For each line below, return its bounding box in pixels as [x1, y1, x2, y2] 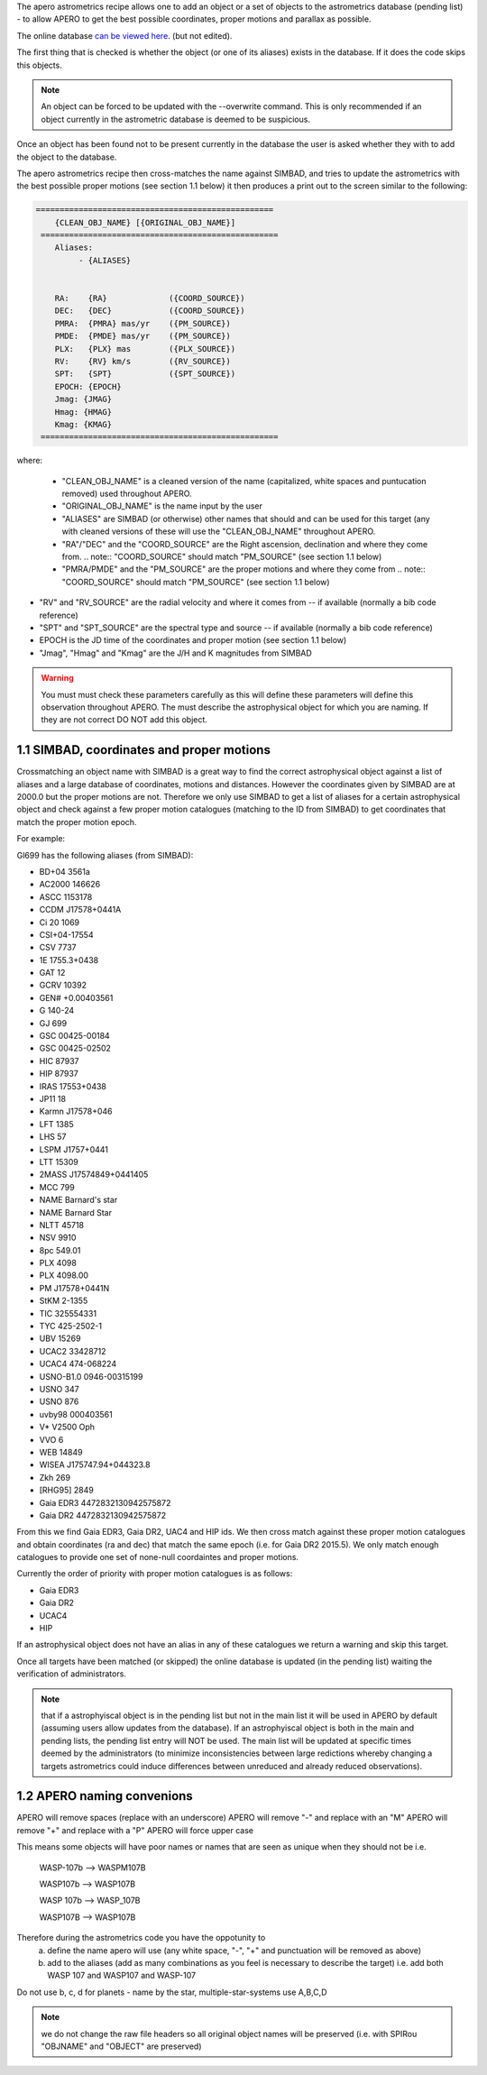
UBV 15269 [39, 1333, 81, 1344]
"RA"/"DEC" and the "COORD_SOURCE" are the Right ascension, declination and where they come [61, 538, 428, 549]
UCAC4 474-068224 [39, 1358, 117, 1370]
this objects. [16, 60, 62, 70]
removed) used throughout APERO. [61, 488, 193, 500]
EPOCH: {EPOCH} [54, 381, 122, 391]
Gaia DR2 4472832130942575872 [39, 1510, 167, 1520]
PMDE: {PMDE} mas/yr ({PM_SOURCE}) [54, 331, 232, 342]
